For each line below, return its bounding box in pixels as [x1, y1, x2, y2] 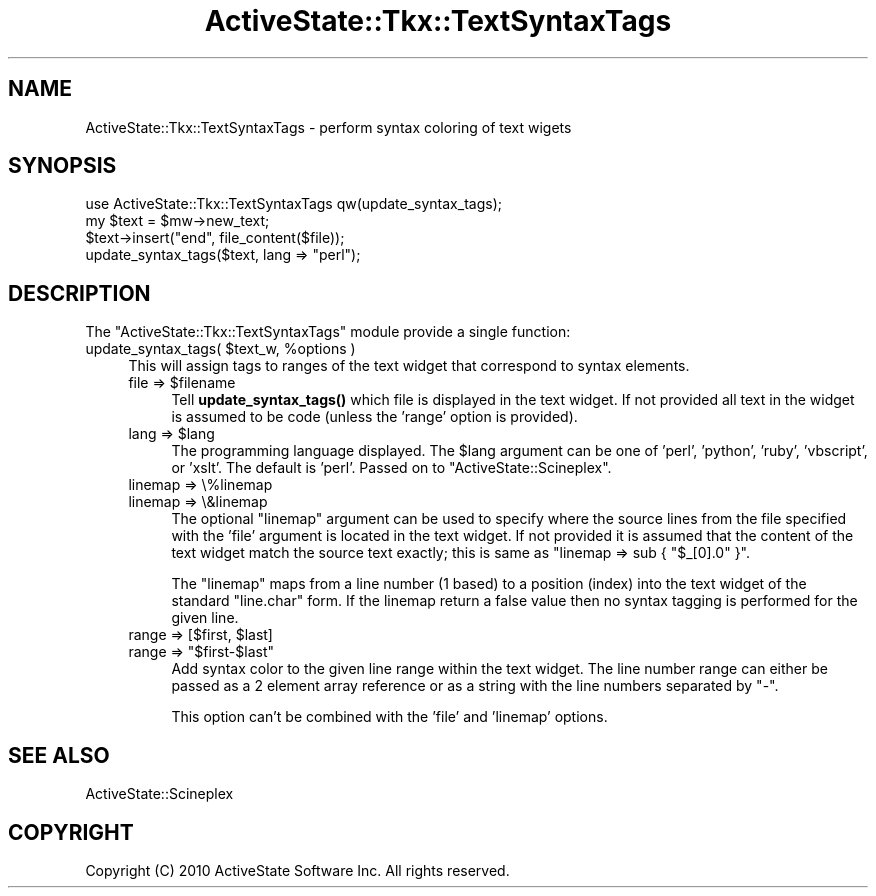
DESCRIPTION [8, 280, 151, 306]
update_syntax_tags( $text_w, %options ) [85, 340, 356, 358]
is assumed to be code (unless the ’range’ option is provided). [171, 408, 578, 426]
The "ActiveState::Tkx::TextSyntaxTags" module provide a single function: [85, 323, 571, 341]
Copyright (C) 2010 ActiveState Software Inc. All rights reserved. [85, 861, 510, 879]
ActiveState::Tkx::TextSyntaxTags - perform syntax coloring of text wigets [85, 118, 572, 136]
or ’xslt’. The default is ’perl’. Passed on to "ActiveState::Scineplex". [171, 459, 612, 477]
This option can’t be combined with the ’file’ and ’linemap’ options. [171, 708, 608, 726]
